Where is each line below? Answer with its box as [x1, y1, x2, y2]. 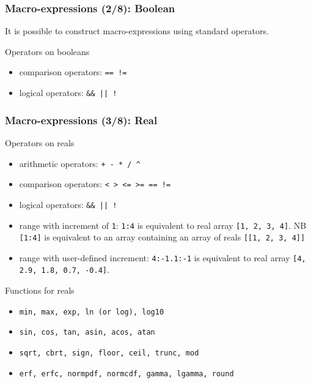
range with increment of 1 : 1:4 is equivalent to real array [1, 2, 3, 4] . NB [19, 218, 307, 231]
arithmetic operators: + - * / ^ [19, 157, 141, 169]
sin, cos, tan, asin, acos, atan [19, 328, 155, 337]
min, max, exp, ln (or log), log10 [19, 307, 164, 316]
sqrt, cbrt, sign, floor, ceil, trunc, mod [19, 349, 199, 358]
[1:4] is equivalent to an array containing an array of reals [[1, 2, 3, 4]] [19, 231, 306, 244]
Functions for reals [5, 284, 75, 297]
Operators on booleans [5, 45, 90, 58]
